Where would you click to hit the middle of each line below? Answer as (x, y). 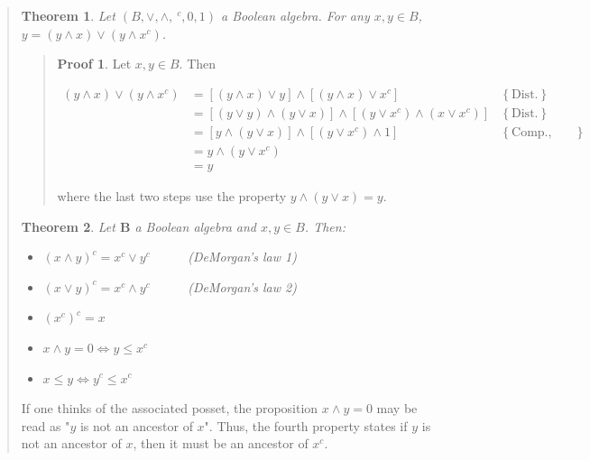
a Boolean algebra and (195, 226)
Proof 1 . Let (94, 64)
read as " (46, 425)
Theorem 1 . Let (68, 15)
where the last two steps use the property (172, 195)
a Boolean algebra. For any (295, 15)
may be (397, 408)
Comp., (532, 132)
